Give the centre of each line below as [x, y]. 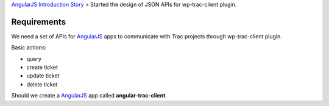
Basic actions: [29, 48]
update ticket [43, 76]
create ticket [42, 68]
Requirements [39, 22]
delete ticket [42, 84]
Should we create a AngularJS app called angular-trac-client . [89, 96]
